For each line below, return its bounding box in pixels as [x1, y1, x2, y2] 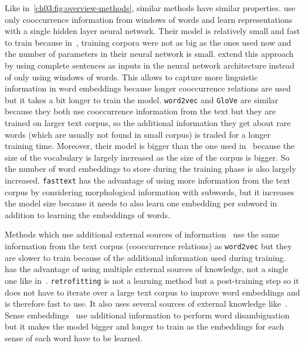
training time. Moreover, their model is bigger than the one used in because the [5, 140, 295, 152]
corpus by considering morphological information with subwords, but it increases [5, 185, 294, 198]
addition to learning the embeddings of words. [5, 208, 170, 221]
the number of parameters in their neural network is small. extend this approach [5, 48, 294, 60]
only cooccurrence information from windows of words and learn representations [5, 13, 293, 25]
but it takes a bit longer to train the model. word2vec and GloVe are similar [5, 93, 279, 106]
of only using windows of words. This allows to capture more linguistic [5, 70, 258, 83]
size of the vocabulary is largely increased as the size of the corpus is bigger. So [5, 151, 290, 163]
